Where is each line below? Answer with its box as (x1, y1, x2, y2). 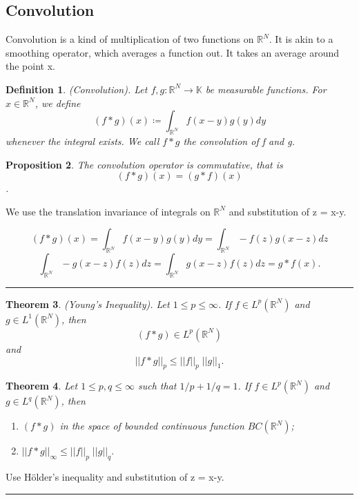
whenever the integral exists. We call (6, 133, 159, 148)
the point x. (6, 59, 55, 73)
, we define (35, 95, 81, 110)
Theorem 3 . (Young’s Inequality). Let (6, 296, 170, 311)
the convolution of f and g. (183, 133, 295, 148)
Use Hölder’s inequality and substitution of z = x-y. (6, 470, 224, 484)
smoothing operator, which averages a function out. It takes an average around (6, 45, 340, 59)
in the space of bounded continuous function (59, 419, 244, 433)
